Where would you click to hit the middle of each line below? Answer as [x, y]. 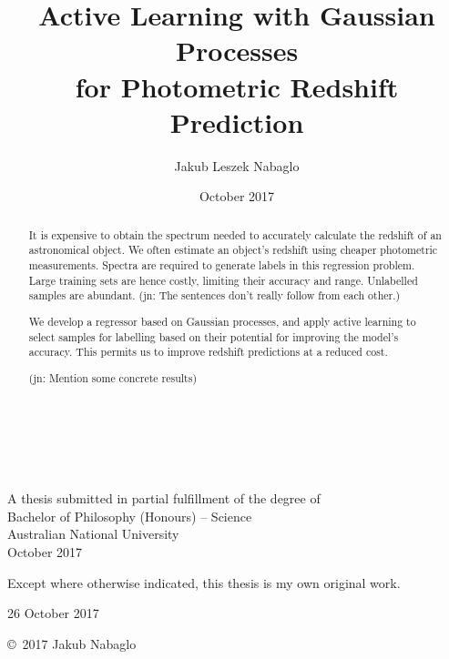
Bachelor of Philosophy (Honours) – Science [130, 516]
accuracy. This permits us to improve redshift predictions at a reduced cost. [208, 352]
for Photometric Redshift [237, 86]
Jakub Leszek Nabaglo [237, 165]
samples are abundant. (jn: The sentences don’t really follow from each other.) [214, 295]
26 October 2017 [53, 613]
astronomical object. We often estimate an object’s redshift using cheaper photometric [233, 250]
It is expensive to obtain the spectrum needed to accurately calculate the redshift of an [235, 234]
